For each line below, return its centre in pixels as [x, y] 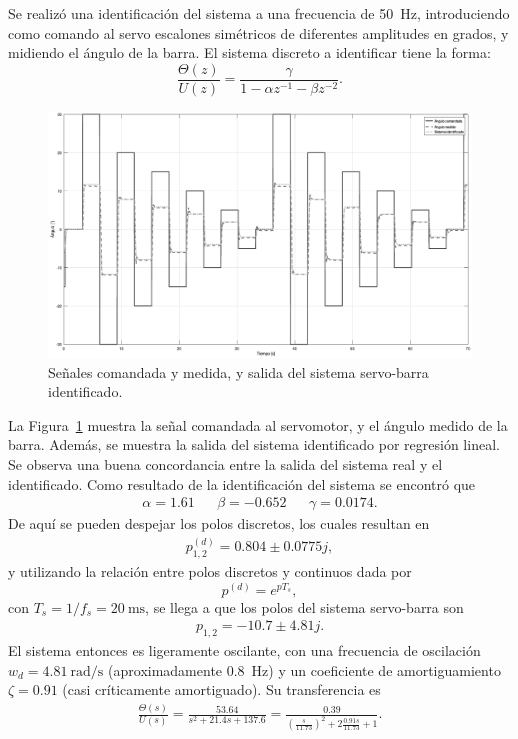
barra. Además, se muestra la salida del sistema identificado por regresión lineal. [254, 444]
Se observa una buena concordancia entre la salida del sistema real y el [225, 464]
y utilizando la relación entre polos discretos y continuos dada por [210, 571]
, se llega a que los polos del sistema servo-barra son [304, 606]
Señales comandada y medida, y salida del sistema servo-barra [238, 371]
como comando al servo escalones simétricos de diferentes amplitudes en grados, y [258, 32]
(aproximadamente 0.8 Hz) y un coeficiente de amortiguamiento [304, 669]
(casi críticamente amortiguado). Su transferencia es [221, 689]
